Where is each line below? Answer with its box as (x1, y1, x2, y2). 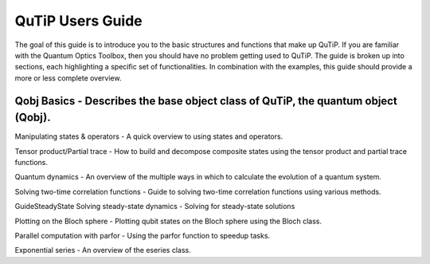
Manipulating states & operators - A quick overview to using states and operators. (14, 132, 283, 141)
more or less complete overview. (14, 73, 122, 83)
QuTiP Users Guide (14, 12, 143, 30)
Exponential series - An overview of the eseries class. (14, 246, 191, 255)
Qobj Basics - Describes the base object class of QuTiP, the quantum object (14, 94, 397, 108)
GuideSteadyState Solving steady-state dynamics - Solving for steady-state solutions (14, 202, 295, 211)
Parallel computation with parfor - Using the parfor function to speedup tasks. (14, 231, 271, 240)
